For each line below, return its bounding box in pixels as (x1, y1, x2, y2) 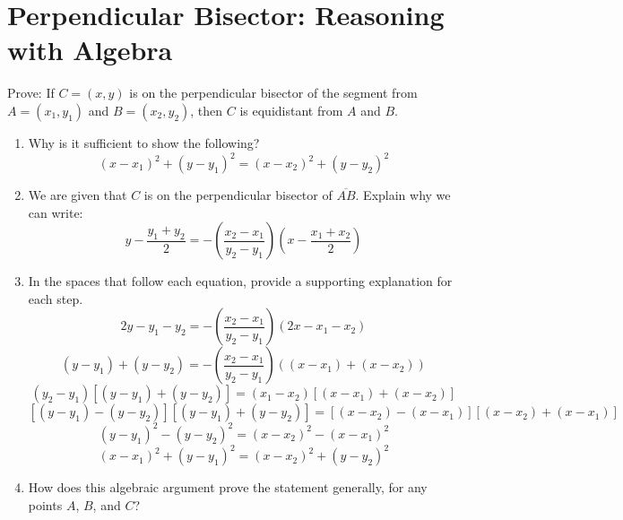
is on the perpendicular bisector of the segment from (129, 83, 418, 102)
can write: (28, 203, 83, 221)
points (28, 495, 63, 514)
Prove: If (7, 83, 55, 102)
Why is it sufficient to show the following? (28, 133, 260, 152)
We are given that (28, 186, 127, 204)
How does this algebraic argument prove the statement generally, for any (28, 478, 428, 497)
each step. (28, 289, 83, 308)
